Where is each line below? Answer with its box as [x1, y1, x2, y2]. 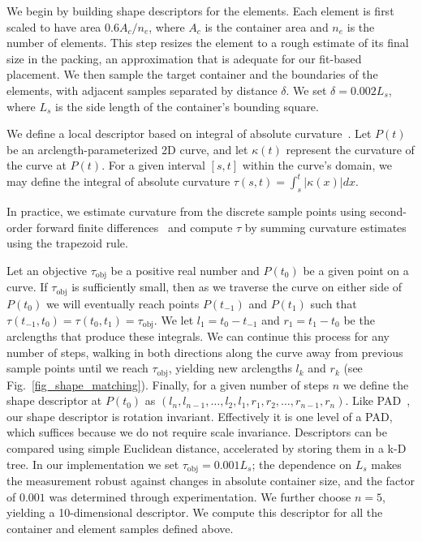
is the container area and [205, 18, 329, 35]
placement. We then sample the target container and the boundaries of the [6, 66, 378, 83]
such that [310, 295, 357, 312]
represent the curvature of [286, 140, 415, 157]
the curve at [6, 157, 67, 174]
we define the [342, 376, 409, 393]
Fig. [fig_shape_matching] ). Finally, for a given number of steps [6, 376, 329, 393]
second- [369, 203, 407, 220]
